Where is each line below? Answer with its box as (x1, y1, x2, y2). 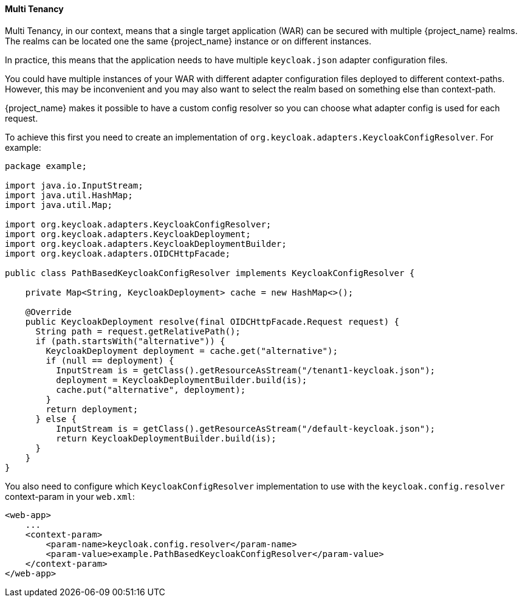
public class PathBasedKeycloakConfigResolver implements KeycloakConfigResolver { (5, 268, 415, 278)
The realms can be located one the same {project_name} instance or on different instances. (5, 35, 372, 46)
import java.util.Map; (5, 199, 113, 210)
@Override (25, 306, 72, 317)
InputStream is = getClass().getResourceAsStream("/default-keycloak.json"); (56, 423, 436, 434)
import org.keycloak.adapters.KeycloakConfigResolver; (5, 219, 272, 229)
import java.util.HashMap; (5, 190, 133, 200)
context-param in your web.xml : (5, 491, 135, 502)
